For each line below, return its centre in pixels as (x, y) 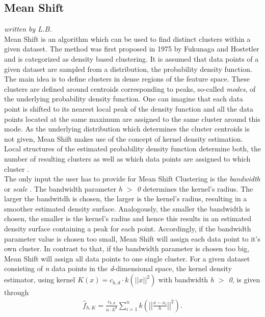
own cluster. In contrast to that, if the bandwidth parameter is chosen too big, (127, 248)
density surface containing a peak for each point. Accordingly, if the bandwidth (128, 229)
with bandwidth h (186, 280)
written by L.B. (28, 29)
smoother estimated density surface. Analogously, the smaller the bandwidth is (127, 208)
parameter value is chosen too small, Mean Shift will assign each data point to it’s (132, 238)
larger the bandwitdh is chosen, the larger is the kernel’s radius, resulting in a (126, 199)
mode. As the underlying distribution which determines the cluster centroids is (127, 129)
